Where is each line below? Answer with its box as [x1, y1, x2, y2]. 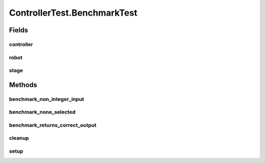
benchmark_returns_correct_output [9, 121, 97, 128]
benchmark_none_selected [9, 109, 76, 116]
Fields [9, 26, 28, 34]
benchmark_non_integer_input [9, 95, 84, 102]
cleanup [9, 135, 29, 141]
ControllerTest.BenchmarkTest [9, 7, 137, 18]
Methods [9, 81, 37, 89]
